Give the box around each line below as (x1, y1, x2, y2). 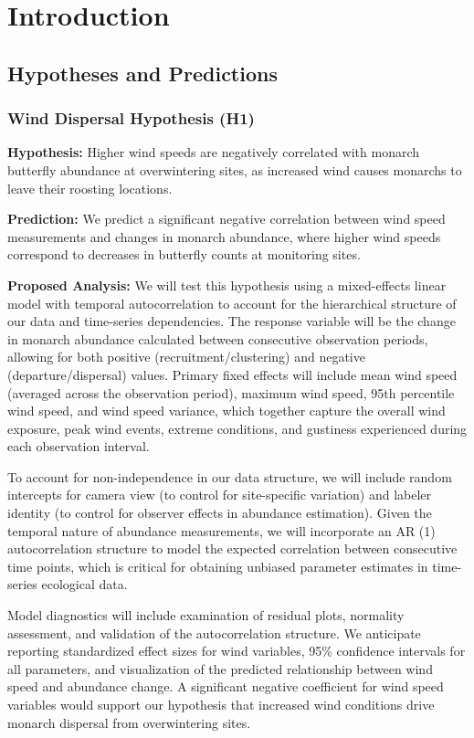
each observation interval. (7, 437, 150, 456)
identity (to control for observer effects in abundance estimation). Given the (7, 503, 432, 522)
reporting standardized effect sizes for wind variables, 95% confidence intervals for (7, 641, 466, 660)
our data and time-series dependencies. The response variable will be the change (7, 311, 456, 331)
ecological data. (41, 575, 128, 594)
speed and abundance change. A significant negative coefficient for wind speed (7, 677, 444, 696)
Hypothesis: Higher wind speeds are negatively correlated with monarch (7, 142, 420, 162)
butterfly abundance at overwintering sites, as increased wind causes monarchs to (7, 160, 462, 179)
